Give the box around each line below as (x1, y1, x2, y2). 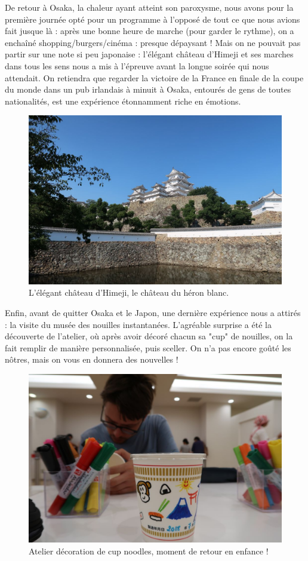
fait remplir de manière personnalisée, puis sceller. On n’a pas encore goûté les (5, 341, 291, 354)
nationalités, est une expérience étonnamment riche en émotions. (5, 94, 241, 107)
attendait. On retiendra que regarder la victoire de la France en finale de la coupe (5, 71, 304, 84)
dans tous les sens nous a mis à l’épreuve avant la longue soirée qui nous (5, 59, 269, 72)
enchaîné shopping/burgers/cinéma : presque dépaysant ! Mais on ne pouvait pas (5, 36, 301, 48)
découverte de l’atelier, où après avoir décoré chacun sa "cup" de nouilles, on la (5, 330, 293, 342)
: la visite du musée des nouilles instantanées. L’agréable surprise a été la (5, 318, 272, 330)
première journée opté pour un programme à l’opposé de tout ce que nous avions (5, 13, 300, 25)
